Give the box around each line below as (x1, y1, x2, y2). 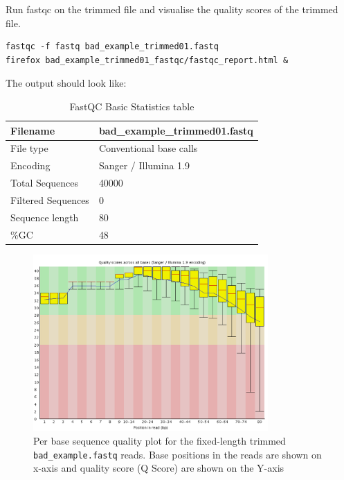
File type (10, 141, 48, 155)
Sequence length (10, 209, 79, 224)
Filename (10, 123, 55, 137)
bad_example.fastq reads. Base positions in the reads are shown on (33, 447, 322, 461)
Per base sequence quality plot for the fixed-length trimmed (33, 434, 286, 448)
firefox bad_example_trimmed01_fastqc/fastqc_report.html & (6, 55, 289, 65)
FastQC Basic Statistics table (69, 98, 194, 113)
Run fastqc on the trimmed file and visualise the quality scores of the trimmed (6, 2, 338, 16)
